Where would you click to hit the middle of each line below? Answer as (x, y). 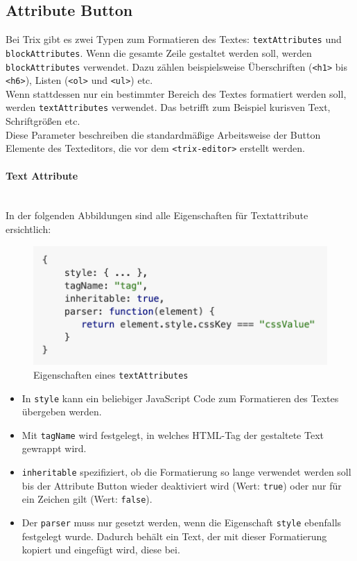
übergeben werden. (62, 412)
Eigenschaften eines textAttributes (111, 374)
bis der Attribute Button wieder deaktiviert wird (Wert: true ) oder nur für (182, 485)
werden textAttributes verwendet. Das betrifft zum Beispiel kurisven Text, (168, 107)
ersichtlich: (28, 228)
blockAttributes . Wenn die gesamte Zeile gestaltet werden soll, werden (159, 52)
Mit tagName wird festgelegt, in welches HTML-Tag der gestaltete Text (173, 434)
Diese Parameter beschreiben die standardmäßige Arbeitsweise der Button (163, 134)
